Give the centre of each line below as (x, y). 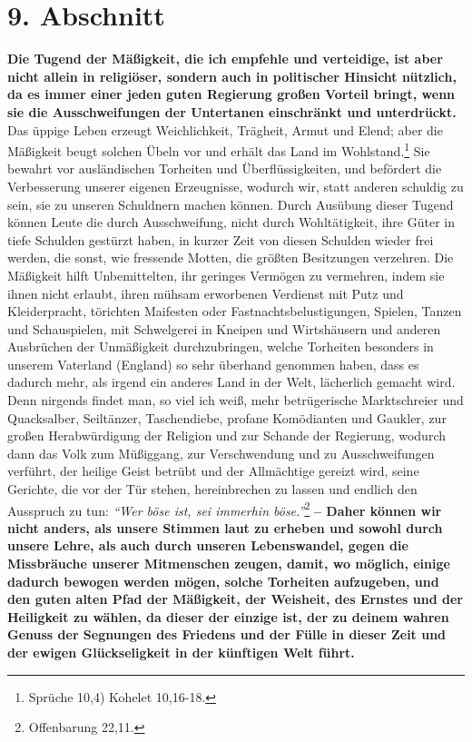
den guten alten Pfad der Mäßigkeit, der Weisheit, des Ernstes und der (235, 599)
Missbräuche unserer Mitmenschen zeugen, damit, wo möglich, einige (229, 564)
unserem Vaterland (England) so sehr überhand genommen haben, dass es (213, 364)
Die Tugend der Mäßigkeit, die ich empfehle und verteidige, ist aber (225, 59)
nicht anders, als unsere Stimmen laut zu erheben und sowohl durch (225, 527)
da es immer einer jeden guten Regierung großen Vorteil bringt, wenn (231, 94)
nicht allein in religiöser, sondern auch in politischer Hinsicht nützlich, (232, 76)
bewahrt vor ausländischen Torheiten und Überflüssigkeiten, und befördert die (225, 168)
